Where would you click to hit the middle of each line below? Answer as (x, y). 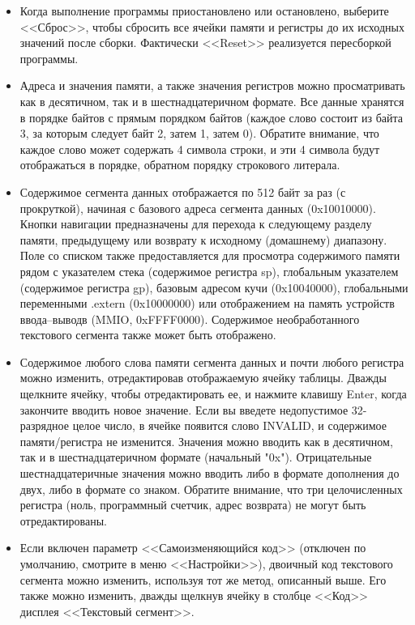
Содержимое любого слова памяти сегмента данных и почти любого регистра (212, 361)
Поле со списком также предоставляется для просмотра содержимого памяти (210, 255)
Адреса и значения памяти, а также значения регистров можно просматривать (212, 85)
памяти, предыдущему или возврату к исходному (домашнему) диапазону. (203, 239)
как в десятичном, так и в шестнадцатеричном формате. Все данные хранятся (212, 101)
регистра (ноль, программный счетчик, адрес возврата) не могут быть (193, 505)
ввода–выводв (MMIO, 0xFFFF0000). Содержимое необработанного (190, 319)
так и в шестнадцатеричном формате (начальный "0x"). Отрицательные (196, 457)
